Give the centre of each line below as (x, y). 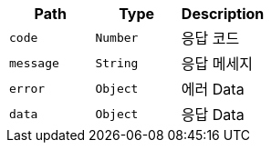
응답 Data (213, 115)
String (117, 63)
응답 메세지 (217, 64)
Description (223, 14)
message (34, 63)
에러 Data (213, 89)
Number (117, 37)
